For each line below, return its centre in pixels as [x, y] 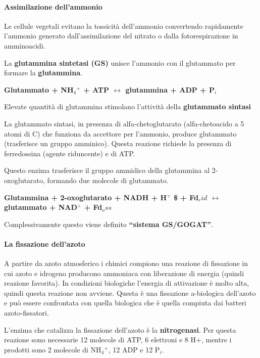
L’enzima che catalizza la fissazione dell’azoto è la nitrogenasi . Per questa [120, 329]
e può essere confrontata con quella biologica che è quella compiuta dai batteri [125, 303]
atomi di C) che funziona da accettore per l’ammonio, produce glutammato [120, 133]
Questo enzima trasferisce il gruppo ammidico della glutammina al [107, 170]
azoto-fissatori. [27, 313]
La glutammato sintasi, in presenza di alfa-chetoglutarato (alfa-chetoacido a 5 [124, 123]
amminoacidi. [25, 45]
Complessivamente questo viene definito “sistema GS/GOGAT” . [109, 224]
